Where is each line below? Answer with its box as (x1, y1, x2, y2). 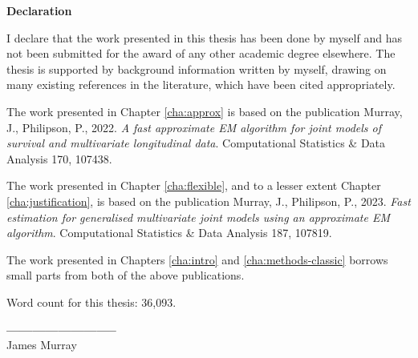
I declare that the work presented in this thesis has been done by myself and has (6, 29, 402, 46)
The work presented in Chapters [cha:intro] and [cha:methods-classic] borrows (6, 251, 388, 267)
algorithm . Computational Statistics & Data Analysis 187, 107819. (6, 224, 332, 241)
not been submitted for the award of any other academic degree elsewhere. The (6, 45, 396, 62)
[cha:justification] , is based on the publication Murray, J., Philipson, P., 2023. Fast (6, 192, 411, 209)
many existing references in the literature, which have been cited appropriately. (6, 76, 396, 93)
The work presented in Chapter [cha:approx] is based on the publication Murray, (6, 103, 403, 119)
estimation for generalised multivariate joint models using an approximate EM (6, 208, 391, 225)
